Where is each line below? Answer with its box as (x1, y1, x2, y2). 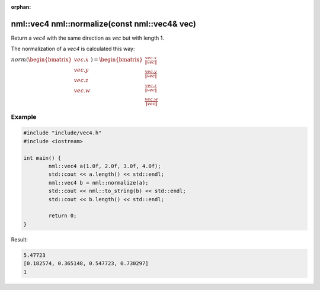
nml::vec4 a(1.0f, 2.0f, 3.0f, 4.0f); (48, 163, 161, 170)
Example (11, 112, 37, 121)
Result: (11, 236, 28, 243)
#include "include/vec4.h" (23, 130, 102, 136)
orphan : (11, 4, 31, 10)
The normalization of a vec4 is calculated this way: (11, 45, 135, 53)
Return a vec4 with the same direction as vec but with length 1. (11, 34, 164, 41)
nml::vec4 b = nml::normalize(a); (48, 179, 149, 186)
